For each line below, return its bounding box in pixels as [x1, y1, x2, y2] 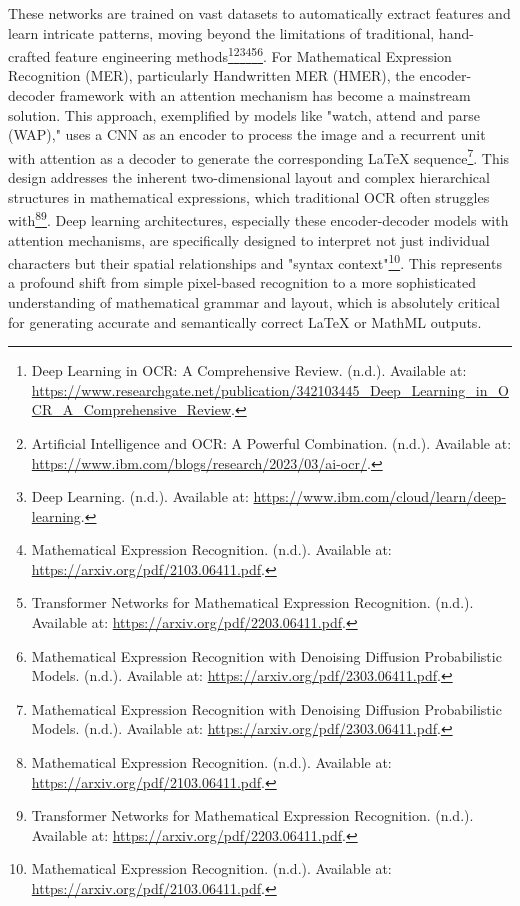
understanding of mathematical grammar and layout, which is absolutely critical [8, 291, 500, 312]
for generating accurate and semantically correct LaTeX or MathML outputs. [8, 311, 482, 332]
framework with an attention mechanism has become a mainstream [59, 85, 471, 106]
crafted [8, 45, 51, 66]
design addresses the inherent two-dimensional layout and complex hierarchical [8, 167, 490, 188]
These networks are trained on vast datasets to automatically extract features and [8, 3, 511, 23]
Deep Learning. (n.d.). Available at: [31, 486, 249, 507]
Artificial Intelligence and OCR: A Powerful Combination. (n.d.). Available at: [31, 432, 512, 453]
